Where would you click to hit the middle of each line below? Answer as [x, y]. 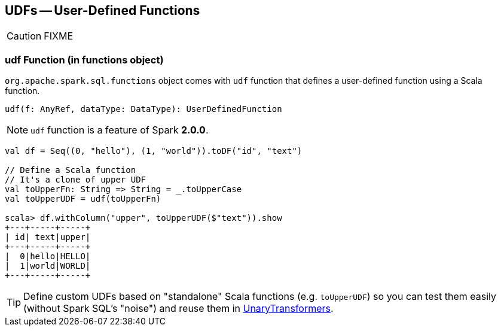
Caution [24, 36]
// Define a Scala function [71, 170]
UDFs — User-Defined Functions [103, 10]
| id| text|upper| [48, 237]
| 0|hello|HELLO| [48, 256]
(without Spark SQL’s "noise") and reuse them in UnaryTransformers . [178, 309]
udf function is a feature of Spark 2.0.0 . [120, 130]
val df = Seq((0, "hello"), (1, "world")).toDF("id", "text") [154, 151]
